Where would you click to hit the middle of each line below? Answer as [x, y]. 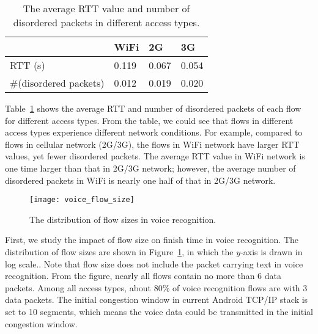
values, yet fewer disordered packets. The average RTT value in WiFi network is [155, 156]
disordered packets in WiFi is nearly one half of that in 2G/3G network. [140, 180]
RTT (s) [28, 65]
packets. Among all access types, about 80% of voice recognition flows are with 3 [156, 287]
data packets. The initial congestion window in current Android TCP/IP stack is [157, 300]
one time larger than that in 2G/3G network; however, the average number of [150, 168]
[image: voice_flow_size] [82, 200]
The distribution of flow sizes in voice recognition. [123, 219]
